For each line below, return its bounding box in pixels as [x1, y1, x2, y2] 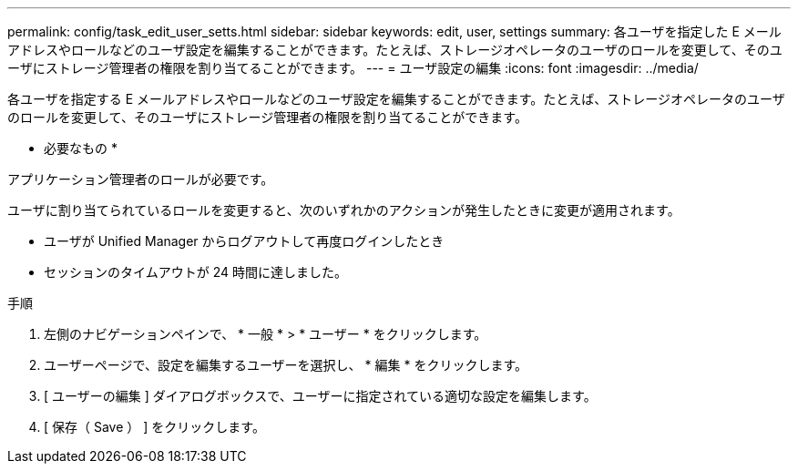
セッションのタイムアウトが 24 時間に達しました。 [44, 264, 347, 280]
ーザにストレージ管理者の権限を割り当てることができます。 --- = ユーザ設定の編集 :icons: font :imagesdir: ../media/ [7, 60, 699, 76]
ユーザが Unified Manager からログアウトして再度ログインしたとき [44, 233, 445, 249]
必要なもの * [44, 140, 118, 156]
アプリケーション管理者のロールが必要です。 [7, 171, 274, 187]
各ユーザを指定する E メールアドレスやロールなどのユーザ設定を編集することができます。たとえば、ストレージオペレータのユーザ [7, 91, 785, 107]
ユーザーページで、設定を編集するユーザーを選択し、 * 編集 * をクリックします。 [44, 357, 527, 373]
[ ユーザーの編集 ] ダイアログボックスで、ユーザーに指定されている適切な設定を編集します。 [44, 388, 597, 404]
